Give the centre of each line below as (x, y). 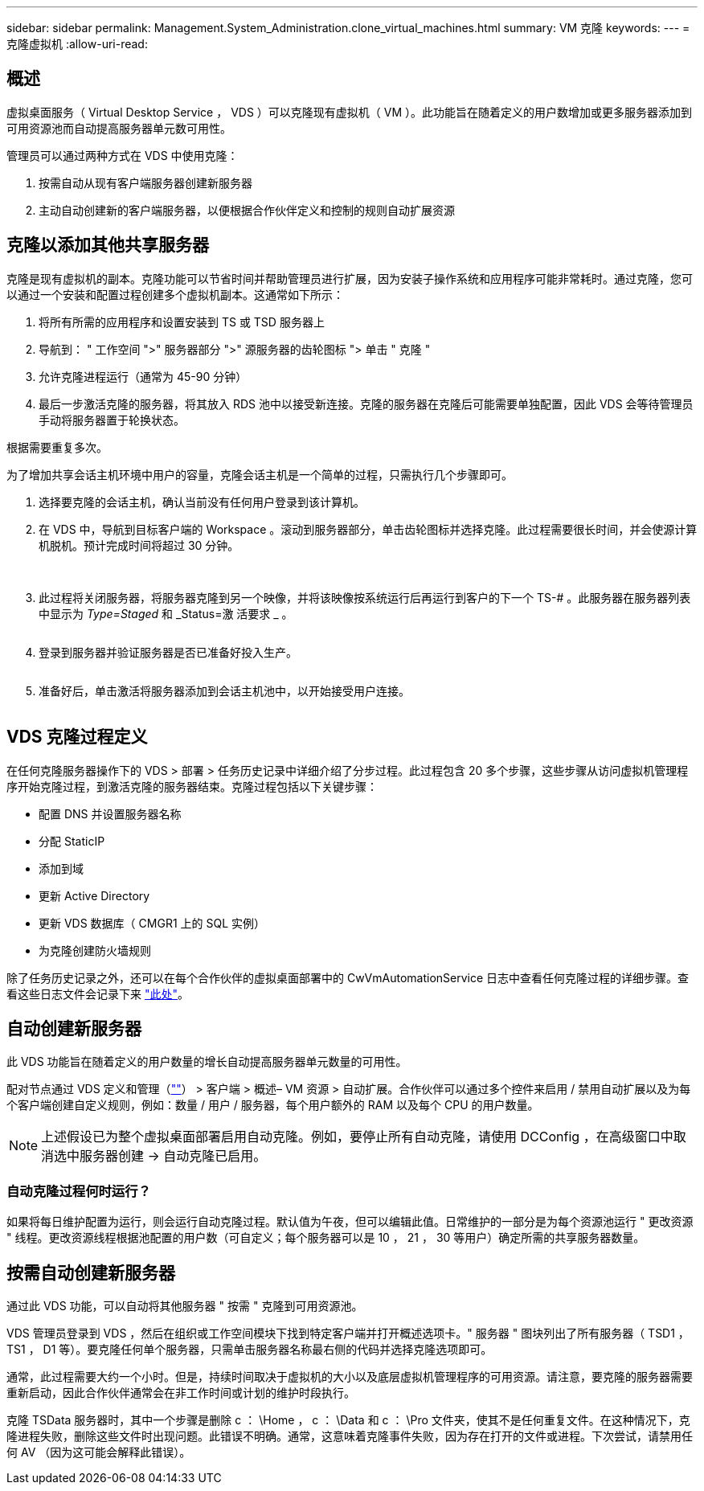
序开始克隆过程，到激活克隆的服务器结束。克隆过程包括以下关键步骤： (192, 786)
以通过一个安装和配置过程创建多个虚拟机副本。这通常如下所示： (175, 294)
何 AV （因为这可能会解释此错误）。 (99, 1452)
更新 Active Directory (94, 895)
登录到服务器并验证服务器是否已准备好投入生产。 (168, 652)
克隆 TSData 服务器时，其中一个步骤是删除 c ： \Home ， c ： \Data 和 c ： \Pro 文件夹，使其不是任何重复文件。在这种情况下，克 (348, 1419)
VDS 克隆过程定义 (77, 737)
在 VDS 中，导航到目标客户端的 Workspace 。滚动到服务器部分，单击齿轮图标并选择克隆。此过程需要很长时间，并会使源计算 (368, 529)
